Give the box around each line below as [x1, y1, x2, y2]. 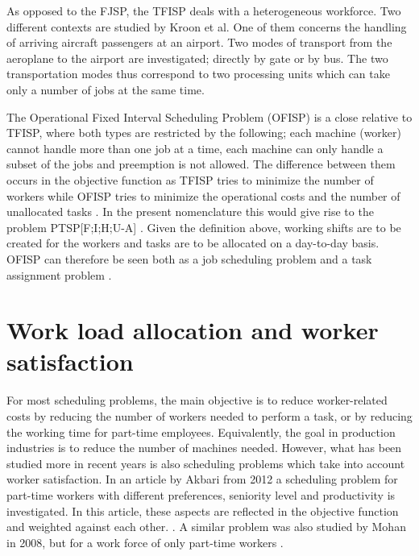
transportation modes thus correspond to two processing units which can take [6, 65, 390, 82]
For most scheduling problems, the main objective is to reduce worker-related [6, 392, 388, 409]
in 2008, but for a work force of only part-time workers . [6, 533, 284, 550]
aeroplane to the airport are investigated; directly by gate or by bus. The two [6, 49, 388, 66]
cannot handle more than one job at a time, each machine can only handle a [6, 139, 384, 156]
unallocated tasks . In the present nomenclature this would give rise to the [6, 203, 374, 220]
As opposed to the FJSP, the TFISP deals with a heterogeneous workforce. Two [6, 2, 401, 19]
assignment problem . [6, 266, 112, 283]
